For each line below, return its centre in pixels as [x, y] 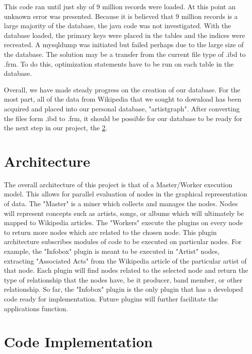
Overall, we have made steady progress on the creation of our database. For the [122, 89]
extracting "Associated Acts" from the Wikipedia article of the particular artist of [125, 260]
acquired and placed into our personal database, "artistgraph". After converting [122, 108]
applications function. [36, 308]
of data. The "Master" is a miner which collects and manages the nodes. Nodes [121, 204]
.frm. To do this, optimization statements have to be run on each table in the [119, 63]
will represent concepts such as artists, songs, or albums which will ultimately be [124, 213]
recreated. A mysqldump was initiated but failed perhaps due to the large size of [124, 44]
